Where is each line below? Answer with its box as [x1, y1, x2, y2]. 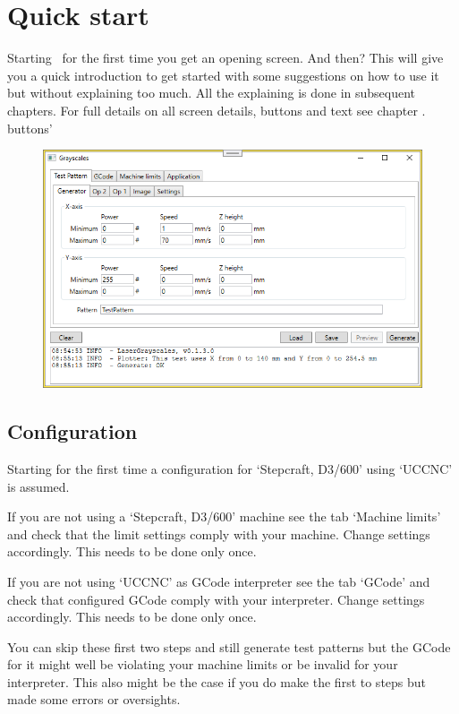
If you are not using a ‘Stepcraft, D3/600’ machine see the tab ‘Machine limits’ [7, 507, 441, 526]
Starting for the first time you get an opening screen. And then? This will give [7, 48, 444, 67]
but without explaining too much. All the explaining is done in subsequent [7, 83, 416, 102]
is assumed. [7, 477, 70, 495]
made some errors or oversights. [7, 690, 181, 709]
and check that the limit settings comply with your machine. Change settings [7, 524, 430, 543]
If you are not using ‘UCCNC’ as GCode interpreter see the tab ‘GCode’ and [7, 572, 430, 590]
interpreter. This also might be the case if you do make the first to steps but [7, 672, 427, 691]
